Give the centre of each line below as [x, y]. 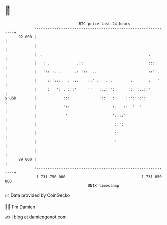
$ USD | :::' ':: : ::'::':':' [77, 98]
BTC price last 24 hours [105, 24]
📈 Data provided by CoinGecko [38, 195]
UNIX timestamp [104, 186]
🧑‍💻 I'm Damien [20, 207]
